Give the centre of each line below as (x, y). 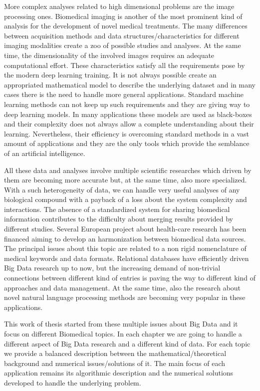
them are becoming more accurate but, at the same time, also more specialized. (126, 180)
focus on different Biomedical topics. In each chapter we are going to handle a (123, 333)
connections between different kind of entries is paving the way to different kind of (130, 278)
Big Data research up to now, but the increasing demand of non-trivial (112, 268)
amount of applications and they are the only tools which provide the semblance (127, 143)
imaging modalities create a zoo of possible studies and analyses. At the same (123, 45)
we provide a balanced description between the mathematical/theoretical (115, 353)
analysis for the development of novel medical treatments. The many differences (126, 26)
